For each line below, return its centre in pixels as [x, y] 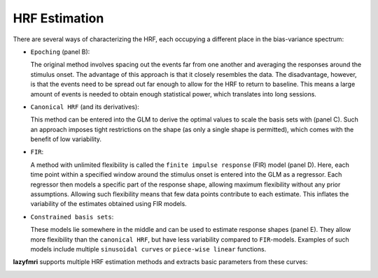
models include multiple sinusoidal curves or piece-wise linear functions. [148, 249]
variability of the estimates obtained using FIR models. [108, 204]
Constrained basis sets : [72, 217]
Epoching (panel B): [60, 52]
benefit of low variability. [66, 139]
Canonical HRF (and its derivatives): [85, 107]
